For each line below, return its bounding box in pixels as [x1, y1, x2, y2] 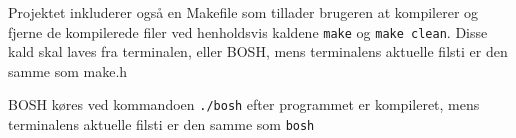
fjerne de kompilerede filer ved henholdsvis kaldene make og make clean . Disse [8, 21, 488, 42]
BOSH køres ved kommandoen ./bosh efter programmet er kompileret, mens [8, 94, 480, 115]
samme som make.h [8, 60, 128, 81]
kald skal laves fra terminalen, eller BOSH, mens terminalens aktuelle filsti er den [8, 41, 508, 62]
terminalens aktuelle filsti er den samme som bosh [8, 114, 315, 135]
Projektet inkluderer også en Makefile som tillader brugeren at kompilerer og [8, 2, 479, 22]
